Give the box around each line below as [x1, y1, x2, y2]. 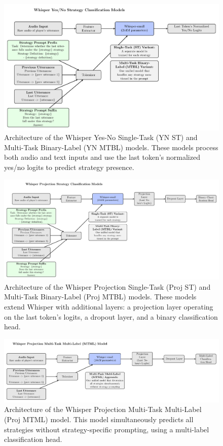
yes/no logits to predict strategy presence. [4, 162, 134, 173]
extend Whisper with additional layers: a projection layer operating [4, 301, 213, 312]
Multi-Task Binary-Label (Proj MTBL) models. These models [4, 291, 197, 302]
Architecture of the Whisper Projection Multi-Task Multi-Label [4, 404, 202, 415]
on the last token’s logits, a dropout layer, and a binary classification [4, 311, 218, 322]
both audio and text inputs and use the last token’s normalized [4, 152, 200, 162]
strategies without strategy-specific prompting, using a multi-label [4, 424, 209, 434]
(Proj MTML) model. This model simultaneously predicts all [4, 414, 194, 425]
